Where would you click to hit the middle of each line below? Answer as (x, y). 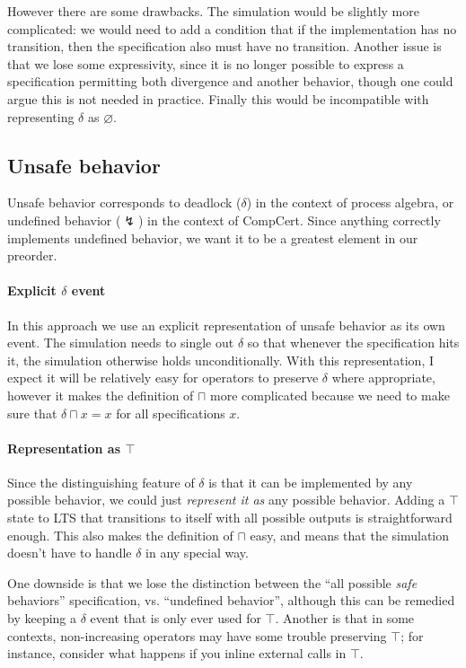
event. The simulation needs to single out (121, 343)
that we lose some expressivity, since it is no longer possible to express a (206, 63)
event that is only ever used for (176, 618)
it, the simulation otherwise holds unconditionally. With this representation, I (221, 360)
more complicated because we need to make (330, 395)
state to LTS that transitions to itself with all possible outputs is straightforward (230, 518)
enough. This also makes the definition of (120, 535)
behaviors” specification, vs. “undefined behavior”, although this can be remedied (231, 600)
